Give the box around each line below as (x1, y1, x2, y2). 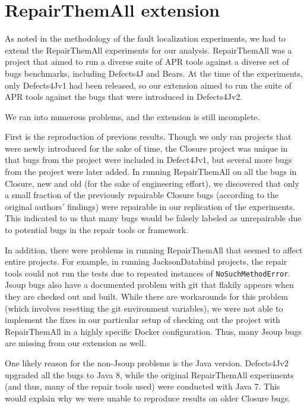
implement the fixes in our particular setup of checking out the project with (5, 313, 280, 326)
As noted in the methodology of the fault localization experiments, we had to (5, 32, 286, 45)
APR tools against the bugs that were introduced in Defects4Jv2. (5, 90, 243, 103)
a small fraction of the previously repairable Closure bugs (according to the (5, 189, 279, 201)
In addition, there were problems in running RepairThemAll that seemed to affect (5, 243, 303, 256)
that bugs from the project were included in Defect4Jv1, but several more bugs (5, 153, 292, 166)
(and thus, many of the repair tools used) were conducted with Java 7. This (5, 380, 280, 393)
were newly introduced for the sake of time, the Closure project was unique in (5, 142, 288, 154)
